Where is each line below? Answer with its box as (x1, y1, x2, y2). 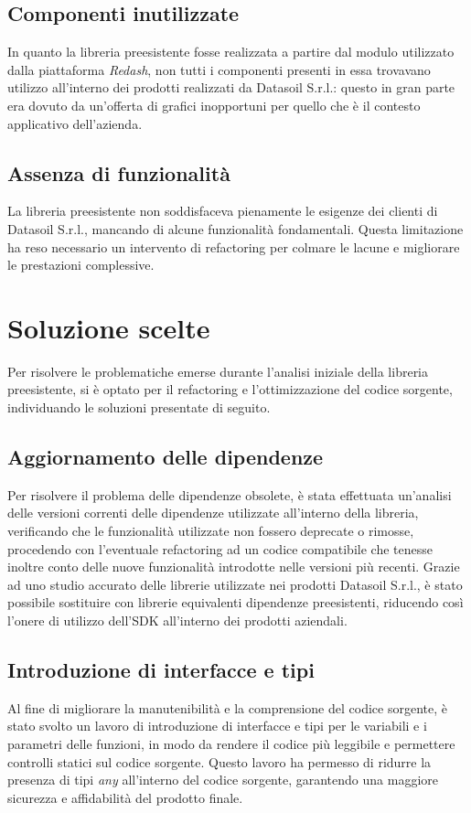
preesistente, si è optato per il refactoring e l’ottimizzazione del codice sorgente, (7, 380, 453, 399)
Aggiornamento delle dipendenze (7, 443, 324, 471)
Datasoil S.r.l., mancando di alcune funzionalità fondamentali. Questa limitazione (7, 219, 464, 238)
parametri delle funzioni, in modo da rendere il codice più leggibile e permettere (7, 734, 455, 753)
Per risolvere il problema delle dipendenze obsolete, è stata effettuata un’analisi (7, 485, 452, 504)
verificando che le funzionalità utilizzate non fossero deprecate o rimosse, (7, 521, 414, 540)
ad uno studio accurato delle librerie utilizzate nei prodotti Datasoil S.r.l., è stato (7, 574, 463, 594)
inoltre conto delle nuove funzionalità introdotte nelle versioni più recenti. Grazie (7, 557, 460, 576)
